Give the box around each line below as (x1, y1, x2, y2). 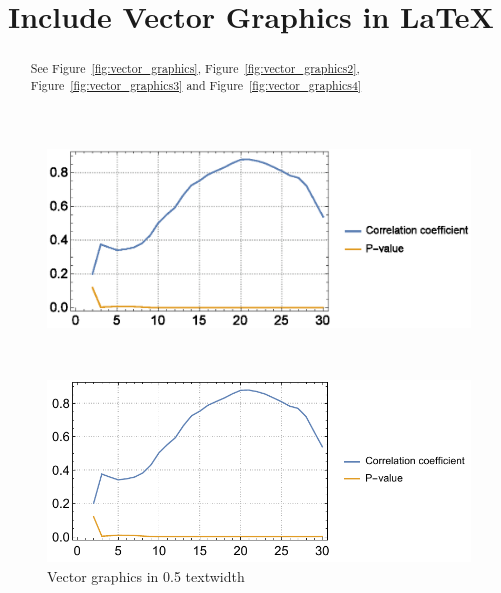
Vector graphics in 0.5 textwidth (47, 565, 245, 586)
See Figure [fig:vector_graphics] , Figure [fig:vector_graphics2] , (30, 60, 360, 77)
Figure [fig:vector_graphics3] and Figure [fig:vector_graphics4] (30, 76, 362, 93)
